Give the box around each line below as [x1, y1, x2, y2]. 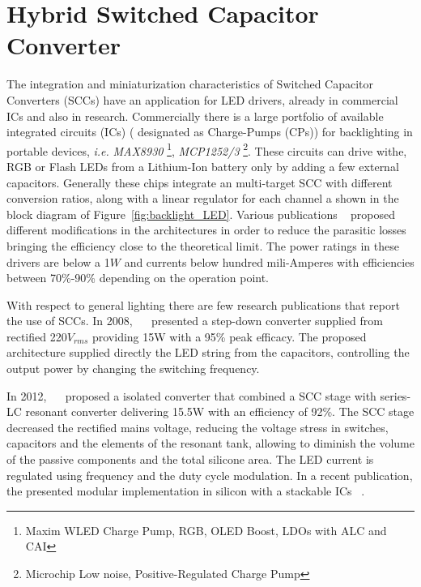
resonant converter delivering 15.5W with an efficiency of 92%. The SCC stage [25, 403, 415, 420]
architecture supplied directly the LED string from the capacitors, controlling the [6, 344, 410, 361]
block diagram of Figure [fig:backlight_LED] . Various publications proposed [6, 205, 395, 222]
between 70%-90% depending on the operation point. [6, 269, 270, 286]
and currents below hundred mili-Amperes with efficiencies [124, 253, 415, 270]
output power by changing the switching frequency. [6, 360, 260, 377]
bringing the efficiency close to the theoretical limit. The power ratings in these [6, 237, 399, 254]
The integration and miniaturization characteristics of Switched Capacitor [6, 75, 374, 92]
